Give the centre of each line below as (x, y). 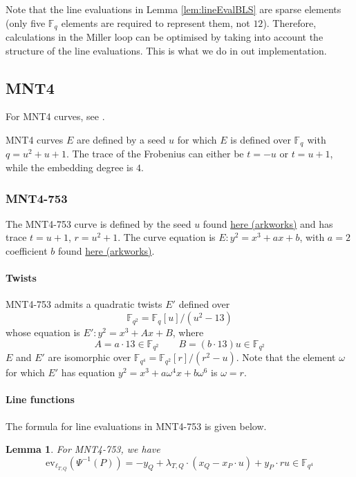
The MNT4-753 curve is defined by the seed (99, 223)
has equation (88, 372)
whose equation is (43, 332)
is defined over (261, 140)
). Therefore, (290, 22)
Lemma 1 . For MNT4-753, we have (83, 449)
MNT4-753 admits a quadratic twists (84, 304)
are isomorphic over (90, 357)
